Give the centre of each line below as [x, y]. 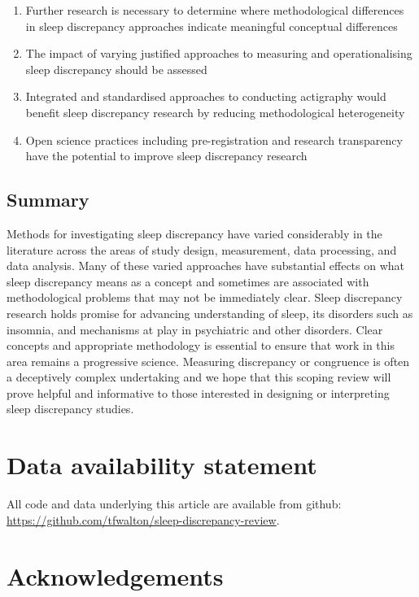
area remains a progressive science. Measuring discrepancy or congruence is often [208, 361]
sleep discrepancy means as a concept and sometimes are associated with [188, 281]
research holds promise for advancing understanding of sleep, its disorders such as [210, 313]
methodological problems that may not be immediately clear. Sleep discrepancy [205, 297]
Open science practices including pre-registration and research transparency [214, 139]
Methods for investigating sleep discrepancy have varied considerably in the [194, 233]
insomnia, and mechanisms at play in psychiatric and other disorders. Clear [195, 329]
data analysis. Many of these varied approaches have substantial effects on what [206, 266]
